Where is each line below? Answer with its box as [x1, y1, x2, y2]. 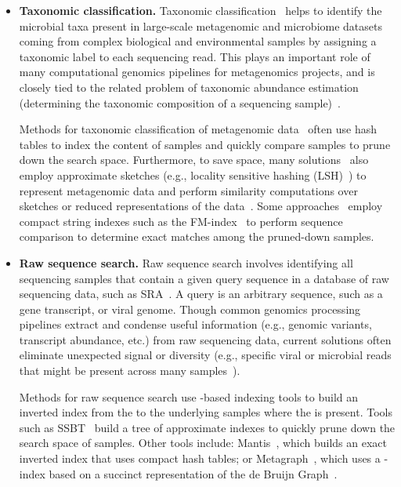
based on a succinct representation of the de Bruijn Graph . [49, 465, 338, 482]
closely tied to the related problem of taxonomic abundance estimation [19, 78, 359, 95]
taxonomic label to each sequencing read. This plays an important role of [19, 48, 370, 64]
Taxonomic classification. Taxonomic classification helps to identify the [19, 2, 382, 18]
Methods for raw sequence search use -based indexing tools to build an [19, 388, 359, 405]
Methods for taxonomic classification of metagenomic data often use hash [19, 121, 377, 137]
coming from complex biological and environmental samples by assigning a [19, 33, 377, 49]
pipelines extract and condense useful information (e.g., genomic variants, [19, 316, 372, 333]
